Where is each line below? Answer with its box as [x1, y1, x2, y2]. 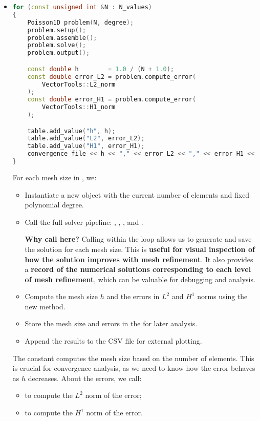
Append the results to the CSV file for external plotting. [25, 335, 202, 346]
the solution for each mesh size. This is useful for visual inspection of [25, 243, 255, 254]
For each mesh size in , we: [12, 172, 97, 182]
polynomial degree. [25, 199, 84, 210]
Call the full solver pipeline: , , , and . [25, 216, 143, 227]
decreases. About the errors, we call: [28, 372, 142, 383]
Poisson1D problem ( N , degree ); [27, 18, 134, 26]
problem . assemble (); [27, 34, 97, 41]
